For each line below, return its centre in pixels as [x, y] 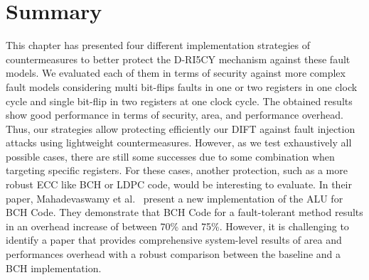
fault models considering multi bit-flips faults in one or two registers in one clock [182, 86]
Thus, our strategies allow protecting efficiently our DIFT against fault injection [181, 128]
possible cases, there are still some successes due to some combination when [170, 156]
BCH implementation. [54, 268]
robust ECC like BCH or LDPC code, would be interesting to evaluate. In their [179, 184]
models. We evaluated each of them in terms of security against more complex [176, 73]
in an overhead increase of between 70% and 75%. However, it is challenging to [177, 226]
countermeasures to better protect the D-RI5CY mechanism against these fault [178, 59]
